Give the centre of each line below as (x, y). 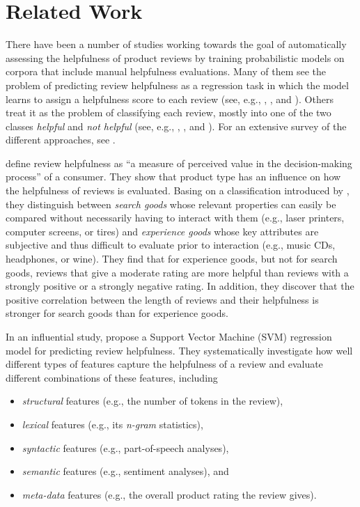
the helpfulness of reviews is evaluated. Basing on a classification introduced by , (178, 190)
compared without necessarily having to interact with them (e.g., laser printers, (175, 218)
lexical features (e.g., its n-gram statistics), (112, 424)
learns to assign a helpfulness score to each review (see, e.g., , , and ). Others (170, 99)
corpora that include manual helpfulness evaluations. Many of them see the (166, 71)
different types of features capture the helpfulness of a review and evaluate (164, 364)
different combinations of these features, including (112, 377)
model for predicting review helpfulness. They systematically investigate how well (179, 350)
